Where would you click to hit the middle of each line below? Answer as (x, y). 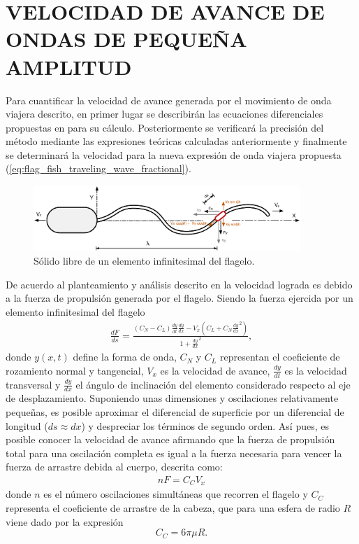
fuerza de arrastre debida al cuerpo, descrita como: (114, 467)
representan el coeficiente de (280, 357)
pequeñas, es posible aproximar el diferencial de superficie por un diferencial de (175, 412)
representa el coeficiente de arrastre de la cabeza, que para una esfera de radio (173, 508)
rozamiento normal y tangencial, (75, 370)
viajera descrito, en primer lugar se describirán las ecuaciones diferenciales (164, 114)
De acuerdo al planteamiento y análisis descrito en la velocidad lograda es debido (179, 284)
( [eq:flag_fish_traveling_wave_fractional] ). (98, 168)
